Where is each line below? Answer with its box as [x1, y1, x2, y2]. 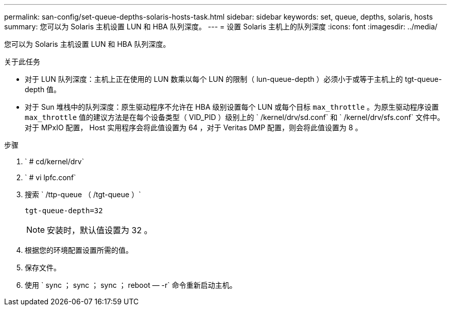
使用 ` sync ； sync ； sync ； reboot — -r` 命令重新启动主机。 [25, 281, 237, 289]
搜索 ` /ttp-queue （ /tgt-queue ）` [25, 190, 141, 199]
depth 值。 [25, 85, 61, 94]
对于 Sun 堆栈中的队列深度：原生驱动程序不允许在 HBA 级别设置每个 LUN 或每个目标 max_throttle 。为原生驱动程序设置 [25, 102, 439, 111]
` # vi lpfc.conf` [25, 173, 76, 182]
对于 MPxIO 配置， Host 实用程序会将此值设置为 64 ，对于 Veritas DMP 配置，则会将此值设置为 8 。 [25, 123, 362, 132]
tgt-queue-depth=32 [25, 206, 103, 215]
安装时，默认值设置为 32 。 [47, 225, 152, 235]
